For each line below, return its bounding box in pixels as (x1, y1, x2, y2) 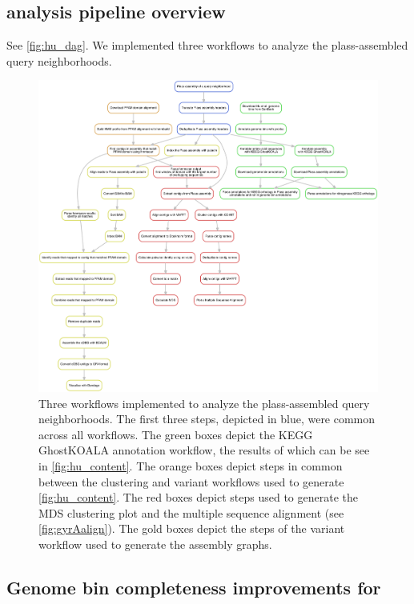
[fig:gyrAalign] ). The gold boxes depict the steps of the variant (38, 520, 345, 537)
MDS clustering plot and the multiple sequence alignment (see (38, 504, 344, 521)
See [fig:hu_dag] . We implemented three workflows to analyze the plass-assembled (6, 37, 408, 54)
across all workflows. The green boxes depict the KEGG (38, 426, 313, 442)
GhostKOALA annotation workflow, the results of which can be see (38, 442, 370, 458)
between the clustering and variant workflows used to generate (38, 473, 344, 490)
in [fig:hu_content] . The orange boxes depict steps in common (38, 457, 343, 474)
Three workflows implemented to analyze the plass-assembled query (38, 394, 370, 411)
